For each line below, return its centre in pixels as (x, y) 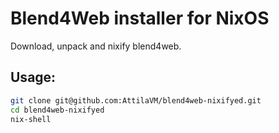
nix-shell (31, 119)
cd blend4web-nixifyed (57, 110)
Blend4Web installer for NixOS (140, 18)
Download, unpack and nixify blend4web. (96, 46)
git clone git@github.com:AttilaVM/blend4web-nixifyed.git (136, 100)
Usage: (33, 77)
